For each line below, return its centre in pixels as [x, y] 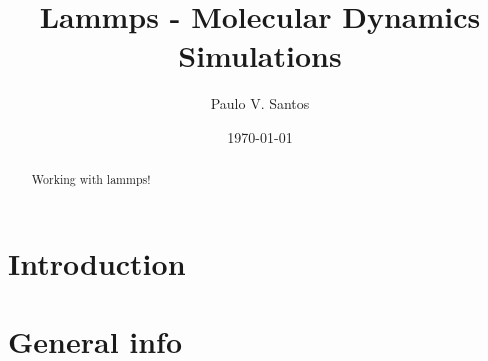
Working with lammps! [91, 179]
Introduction [97, 262]
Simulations [260, 55]
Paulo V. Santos [260, 103]
